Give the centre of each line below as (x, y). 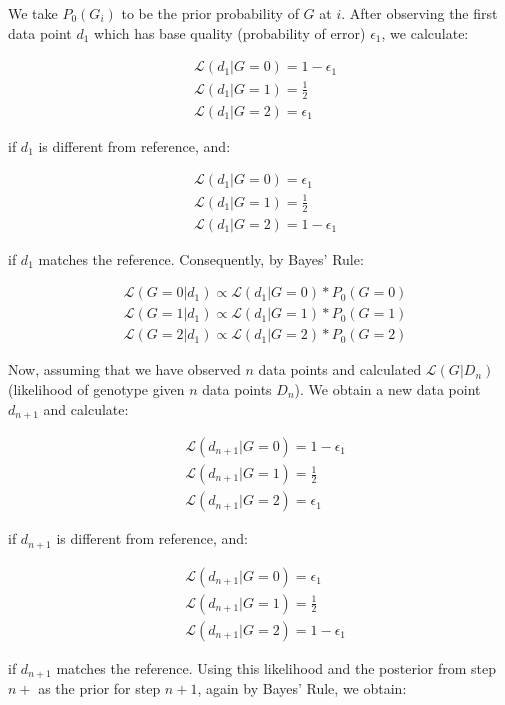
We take (33, 13)
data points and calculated (340, 369)
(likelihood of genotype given (96, 388)
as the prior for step (99, 688)
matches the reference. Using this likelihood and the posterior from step (276, 667)
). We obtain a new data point (387, 388)
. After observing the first (419, 13)
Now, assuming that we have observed (124, 369)
